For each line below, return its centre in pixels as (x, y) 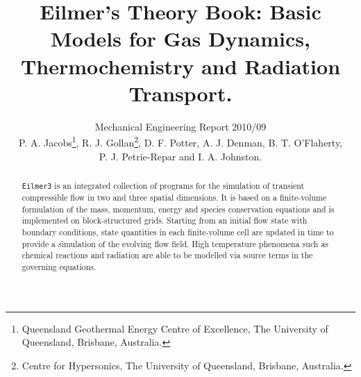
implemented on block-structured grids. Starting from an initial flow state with (165, 220)
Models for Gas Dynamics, (180, 39)
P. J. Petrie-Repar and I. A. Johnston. (180, 156)
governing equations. (59, 267)
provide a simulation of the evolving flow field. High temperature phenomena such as (175, 243)
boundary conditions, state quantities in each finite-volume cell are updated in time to (178, 232)
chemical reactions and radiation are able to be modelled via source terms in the (167, 255)
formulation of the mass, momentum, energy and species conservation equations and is (178, 209)
